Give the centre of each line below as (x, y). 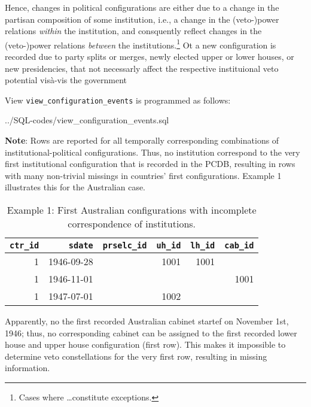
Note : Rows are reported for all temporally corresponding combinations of (142, 140)
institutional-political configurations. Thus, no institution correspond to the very (153, 152)
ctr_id (25, 246)
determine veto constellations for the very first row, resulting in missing (136, 356)
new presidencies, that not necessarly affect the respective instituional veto (142, 68)
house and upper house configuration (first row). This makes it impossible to (145, 344)
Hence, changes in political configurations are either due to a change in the (142, 7)
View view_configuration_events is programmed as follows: (118, 100)
